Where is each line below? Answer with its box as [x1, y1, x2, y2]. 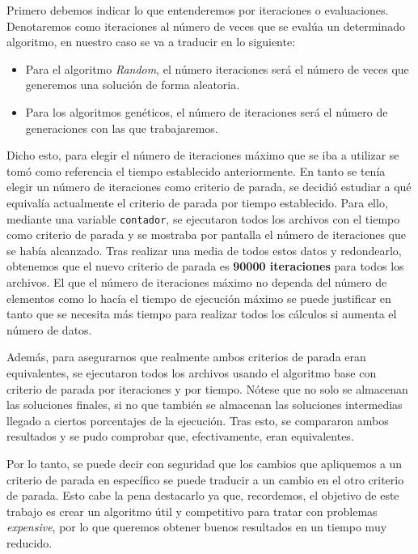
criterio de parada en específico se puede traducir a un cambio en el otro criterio [6, 471, 404, 488]
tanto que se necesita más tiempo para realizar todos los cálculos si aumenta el [6, 305, 397, 322]
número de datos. [6, 321, 92, 338]
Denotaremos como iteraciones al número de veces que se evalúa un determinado [6, 17, 405, 34]
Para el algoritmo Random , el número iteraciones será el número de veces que [25, 60, 409, 77]
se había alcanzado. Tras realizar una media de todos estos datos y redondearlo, [6, 241, 402, 258]
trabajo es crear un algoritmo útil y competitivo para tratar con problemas [6, 502, 378, 519]
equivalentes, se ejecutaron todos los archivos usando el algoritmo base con [6, 364, 377, 381]
